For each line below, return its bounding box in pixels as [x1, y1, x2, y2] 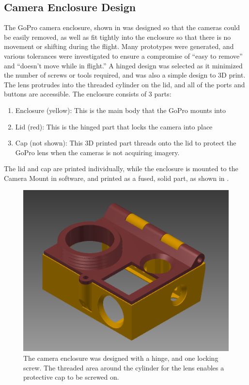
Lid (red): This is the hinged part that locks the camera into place [15, 121, 213, 131]
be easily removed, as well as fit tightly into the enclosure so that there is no [4, 32, 231, 42]
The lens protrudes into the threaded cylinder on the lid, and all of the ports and [4, 79, 245, 89]
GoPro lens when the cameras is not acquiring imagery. [15, 147, 180, 157]
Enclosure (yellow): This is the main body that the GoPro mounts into [15, 105, 226, 115]
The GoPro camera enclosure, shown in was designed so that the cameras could [4, 22, 240, 32]
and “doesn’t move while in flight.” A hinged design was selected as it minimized [4, 60, 243, 70]
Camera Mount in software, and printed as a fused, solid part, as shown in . [4, 173, 229, 183]
